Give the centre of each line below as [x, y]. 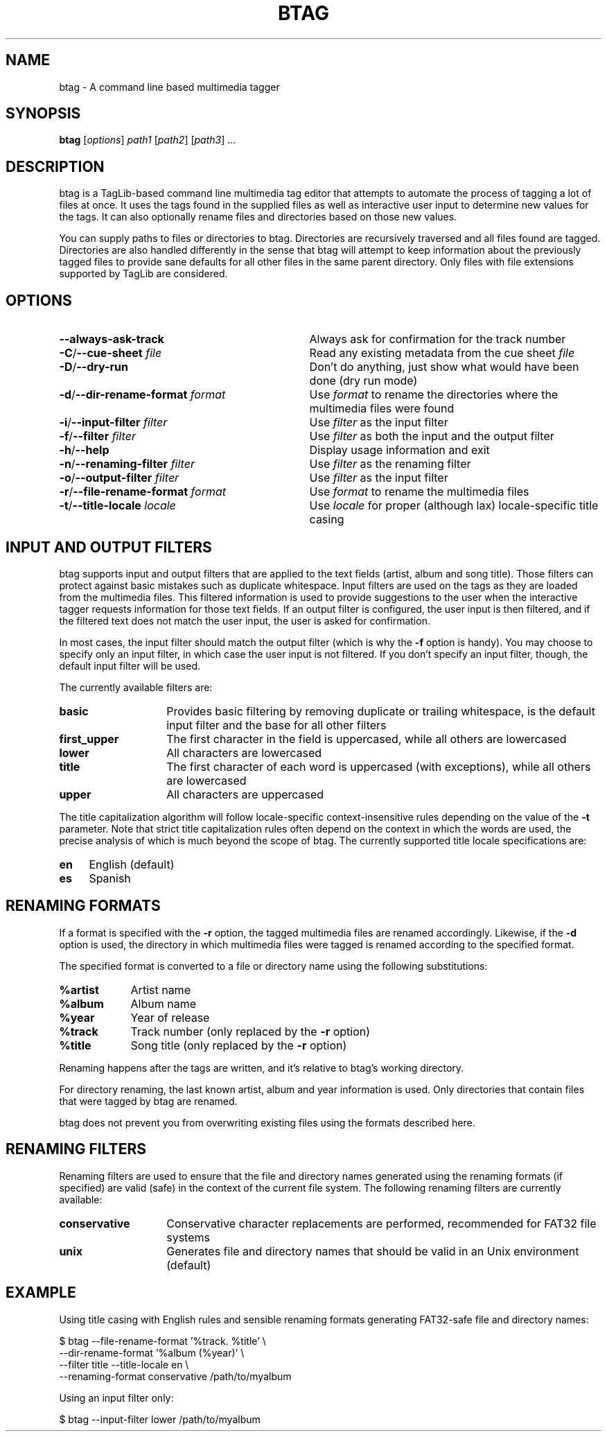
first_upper [89, 739]
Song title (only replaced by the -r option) [239, 1045]
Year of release [170, 1017]
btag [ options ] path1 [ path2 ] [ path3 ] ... [148, 140]
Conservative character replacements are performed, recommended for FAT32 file [381, 1223]
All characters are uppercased [245, 794]
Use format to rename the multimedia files [419, 492]
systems [188, 1237]
